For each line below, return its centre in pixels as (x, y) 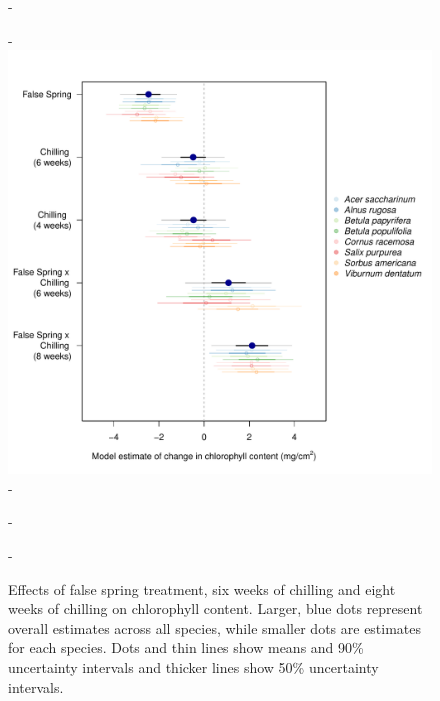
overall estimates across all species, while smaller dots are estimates (215, 627)
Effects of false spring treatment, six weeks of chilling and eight (202, 588)
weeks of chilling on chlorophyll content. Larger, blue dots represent (215, 608)
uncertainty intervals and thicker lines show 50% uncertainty (193, 666)
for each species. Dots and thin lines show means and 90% (186, 647)
